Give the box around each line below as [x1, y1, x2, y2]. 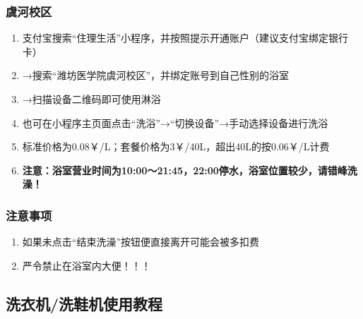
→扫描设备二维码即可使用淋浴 [22, 92, 161, 106]
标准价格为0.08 [22, 139, 90, 154]
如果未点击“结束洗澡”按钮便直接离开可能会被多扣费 [22, 234, 260, 249]
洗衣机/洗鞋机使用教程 [6, 292, 163, 314]
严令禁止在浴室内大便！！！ [22, 258, 151, 272]
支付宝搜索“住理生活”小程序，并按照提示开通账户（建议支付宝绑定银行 [22, 30, 349, 45]
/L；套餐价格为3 [99, 139, 175, 154]
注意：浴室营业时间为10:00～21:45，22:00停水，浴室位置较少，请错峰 [22, 162, 347, 177]
